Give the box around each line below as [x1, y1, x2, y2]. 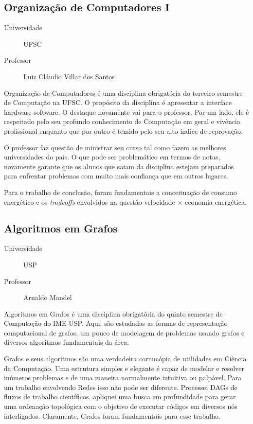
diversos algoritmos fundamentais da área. [4, 337, 129, 347]
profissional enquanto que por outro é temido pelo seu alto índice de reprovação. [4, 125, 243, 136]
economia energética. [185, 196, 247, 207]
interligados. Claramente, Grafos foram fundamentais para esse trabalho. [4, 410, 220, 421]
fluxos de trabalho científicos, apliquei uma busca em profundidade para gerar [4, 391, 236, 402]
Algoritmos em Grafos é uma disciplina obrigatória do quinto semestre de [4, 308, 223, 318]
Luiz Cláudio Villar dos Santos [23, 71, 115, 81]
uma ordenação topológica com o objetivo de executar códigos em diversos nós [4, 401, 237, 411]
